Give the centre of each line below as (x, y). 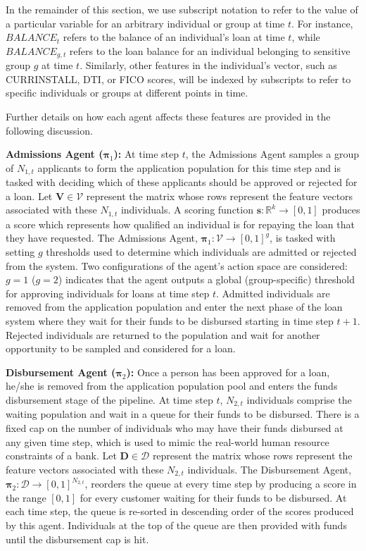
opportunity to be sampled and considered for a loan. (121, 348)
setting (20, 252)
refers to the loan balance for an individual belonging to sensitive (210, 50)
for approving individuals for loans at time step (108, 293)
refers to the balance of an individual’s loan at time (174, 37)
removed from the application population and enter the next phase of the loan (174, 307)
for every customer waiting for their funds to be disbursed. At (213, 497)
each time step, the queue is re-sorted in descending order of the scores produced (180, 511)
